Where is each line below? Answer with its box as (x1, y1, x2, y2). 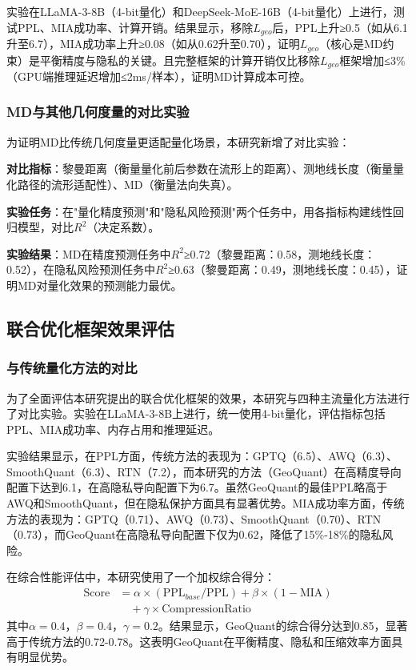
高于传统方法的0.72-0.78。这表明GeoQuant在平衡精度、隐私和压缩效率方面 (6, 632, 392, 649)
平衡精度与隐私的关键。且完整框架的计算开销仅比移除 (39, 51, 320, 68)
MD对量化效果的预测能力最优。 (17, 276, 182, 293)
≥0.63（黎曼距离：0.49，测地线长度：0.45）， (168, 261, 397, 278)
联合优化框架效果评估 (6, 315, 174, 340)
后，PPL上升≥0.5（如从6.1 (272, 18, 408, 35)
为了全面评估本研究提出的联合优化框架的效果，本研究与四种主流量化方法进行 (6, 389, 410, 406)
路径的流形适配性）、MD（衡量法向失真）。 (17, 175, 238, 192)
